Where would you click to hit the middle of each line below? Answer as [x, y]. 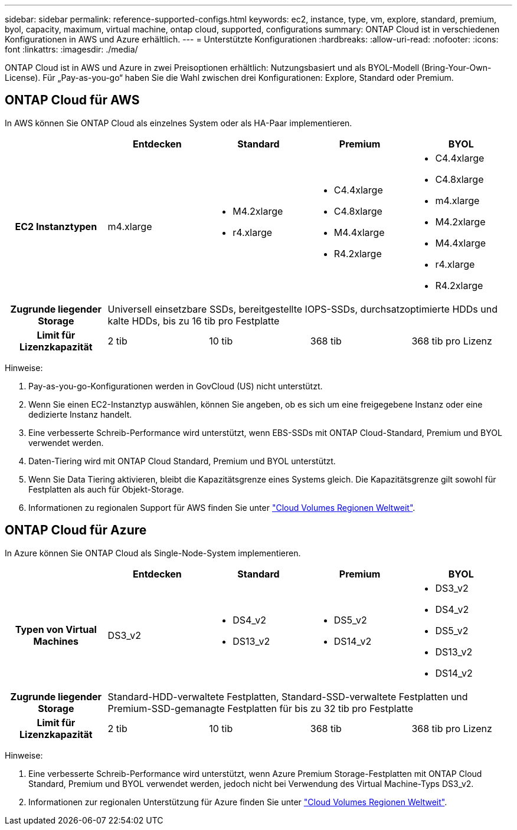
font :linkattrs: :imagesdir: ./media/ [71, 49]
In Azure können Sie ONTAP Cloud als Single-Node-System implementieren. [153, 553]
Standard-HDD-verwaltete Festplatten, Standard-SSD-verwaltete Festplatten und [288, 696]
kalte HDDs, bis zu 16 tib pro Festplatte [194, 321]
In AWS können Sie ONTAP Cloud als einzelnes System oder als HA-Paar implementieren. [179, 123]
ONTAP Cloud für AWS [72, 100]
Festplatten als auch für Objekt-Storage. [106, 489]
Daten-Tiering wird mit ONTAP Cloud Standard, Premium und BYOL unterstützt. [182, 461]
